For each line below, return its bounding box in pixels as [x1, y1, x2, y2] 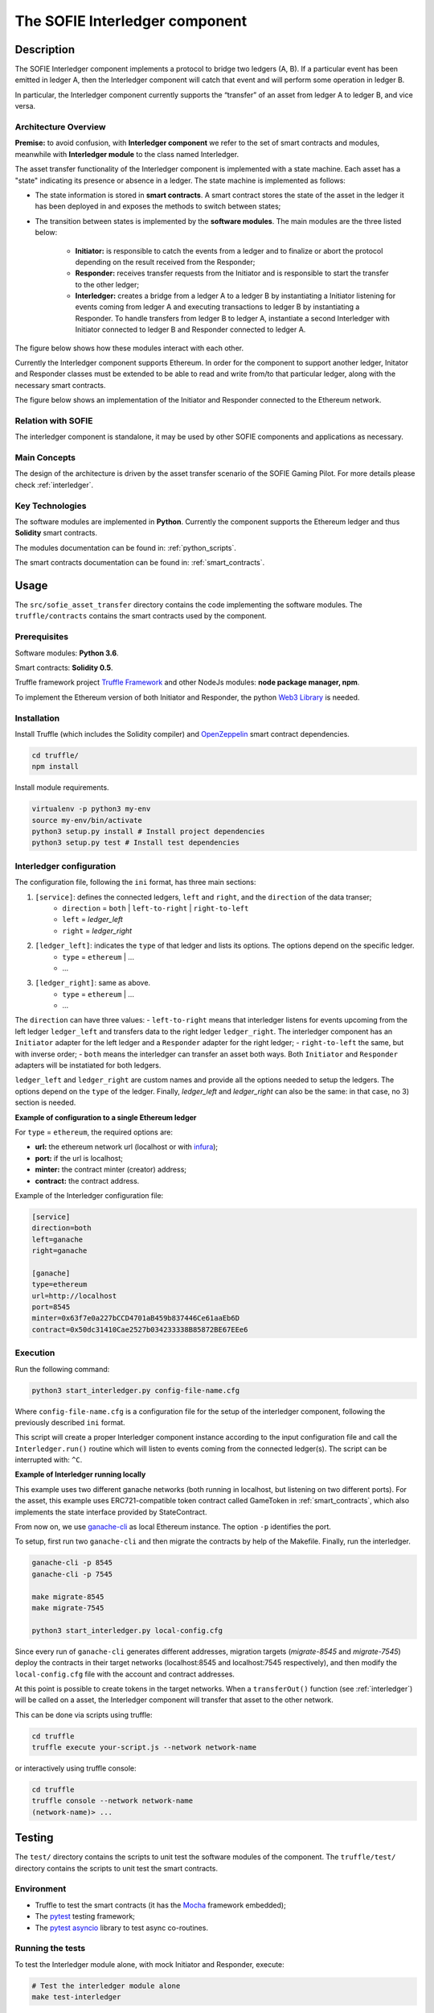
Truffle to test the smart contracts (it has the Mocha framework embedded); [35, 1900, 287, 1910]
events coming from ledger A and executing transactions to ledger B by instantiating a [75, 302, 360, 312]
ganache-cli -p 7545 [31, 1569, 113, 1578]
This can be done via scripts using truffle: [14, 1709, 153, 1719]
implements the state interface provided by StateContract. [14, 1507, 207, 1517]
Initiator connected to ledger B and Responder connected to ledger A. [75, 324, 306, 334]
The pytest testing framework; [35, 1912, 136, 1921]
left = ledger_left [62, 915, 124, 924]
